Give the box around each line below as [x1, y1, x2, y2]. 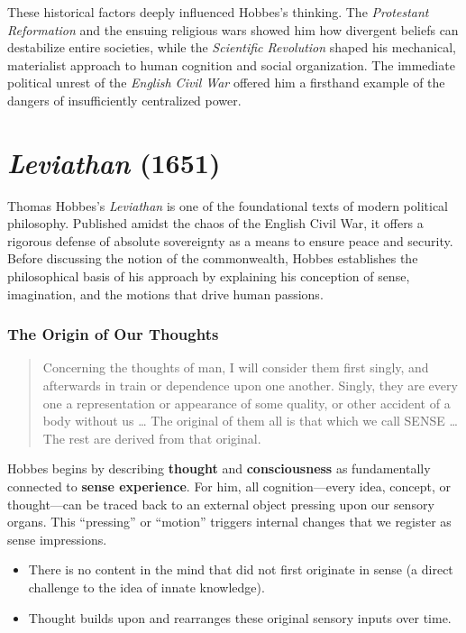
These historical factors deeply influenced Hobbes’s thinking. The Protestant [7, 3, 429, 21]
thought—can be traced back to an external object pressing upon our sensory [7, 494, 434, 513]
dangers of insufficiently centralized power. [7, 90, 242, 109]
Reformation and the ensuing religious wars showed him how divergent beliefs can [7, 20, 459, 39]
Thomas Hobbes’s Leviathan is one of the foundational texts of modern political [7, 196, 449, 215]
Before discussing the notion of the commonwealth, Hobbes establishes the [7, 249, 418, 268]
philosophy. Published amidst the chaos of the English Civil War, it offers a [7, 214, 424, 233]
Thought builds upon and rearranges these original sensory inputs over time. [28, 608, 452, 627]
